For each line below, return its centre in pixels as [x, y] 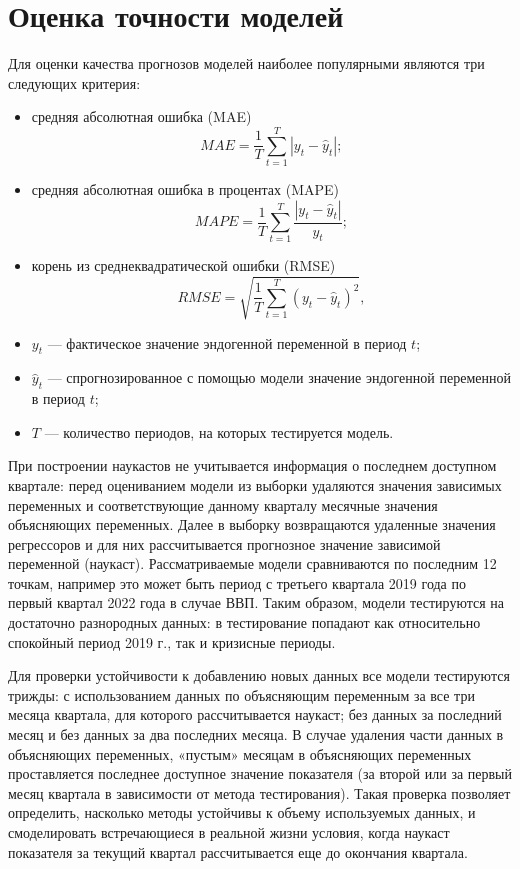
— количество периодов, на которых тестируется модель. [219, 431]
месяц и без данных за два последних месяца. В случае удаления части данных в [256, 734]
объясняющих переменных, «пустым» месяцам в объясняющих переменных [240, 753]
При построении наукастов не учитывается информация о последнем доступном [252, 465]
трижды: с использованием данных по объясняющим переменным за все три [241, 694]
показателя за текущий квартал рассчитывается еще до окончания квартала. [238, 851]
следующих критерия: [74, 82]
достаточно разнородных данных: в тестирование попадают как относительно [244, 622]
